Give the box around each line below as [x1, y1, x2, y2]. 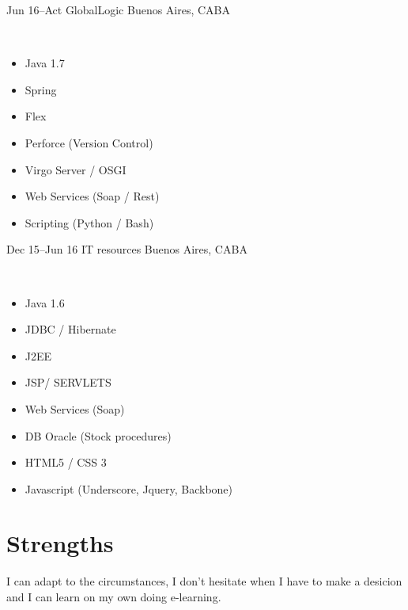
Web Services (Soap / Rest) [25, 188, 160, 204]
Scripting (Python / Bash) [25, 214, 154, 231]
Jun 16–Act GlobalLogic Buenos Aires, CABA [6, 2, 231, 17]
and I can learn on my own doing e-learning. [6, 589, 221, 604]
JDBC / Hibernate [25, 321, 116, 337]
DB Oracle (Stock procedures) [25, 427, 172, 444]
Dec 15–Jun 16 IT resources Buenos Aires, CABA [6, 241, 247, 257]
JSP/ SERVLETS [25, 374, 111, 391]
